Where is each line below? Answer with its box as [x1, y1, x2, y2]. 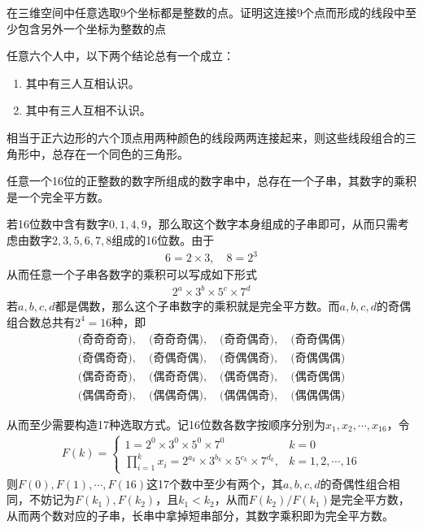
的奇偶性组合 [320, 475, 389, 492]
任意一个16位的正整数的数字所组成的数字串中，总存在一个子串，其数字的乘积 [7, 172, 416, 189]
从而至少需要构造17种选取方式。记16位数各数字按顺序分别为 [7, 415, 325, 432]
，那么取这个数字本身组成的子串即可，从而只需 [146, 215, 398, 232]
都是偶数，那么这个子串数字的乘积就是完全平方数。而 [55, 297, 340, 314]
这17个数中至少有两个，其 [146, 475, 284, 492]
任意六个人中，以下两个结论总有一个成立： [7, 47, 234, 64]
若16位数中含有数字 [7, 215, 109, 232]
